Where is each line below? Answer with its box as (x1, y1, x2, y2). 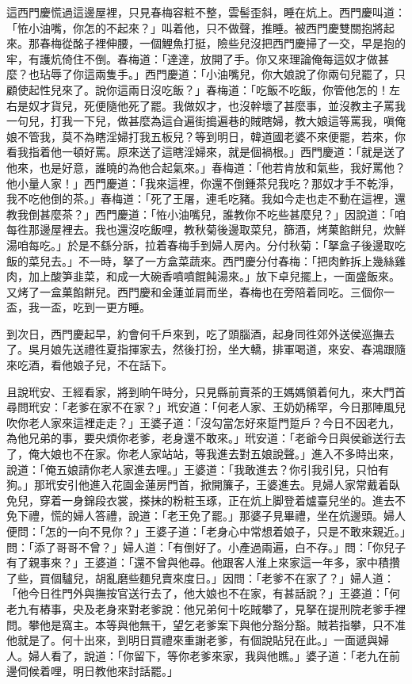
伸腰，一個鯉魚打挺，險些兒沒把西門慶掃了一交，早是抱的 (105, 35, 406, 52)
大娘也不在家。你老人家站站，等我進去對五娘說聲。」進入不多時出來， (39, 445, 400, 462)
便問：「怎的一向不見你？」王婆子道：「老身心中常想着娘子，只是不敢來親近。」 (6, 523, 406, 539)
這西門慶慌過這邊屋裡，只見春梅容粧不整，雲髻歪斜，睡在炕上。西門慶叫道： (6, 4, 406, 20)
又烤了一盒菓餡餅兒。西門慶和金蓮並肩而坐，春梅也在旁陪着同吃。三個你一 (6, 283, 395, 300)
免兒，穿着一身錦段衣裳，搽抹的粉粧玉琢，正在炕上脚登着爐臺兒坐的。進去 (6, 491, 395, 508)
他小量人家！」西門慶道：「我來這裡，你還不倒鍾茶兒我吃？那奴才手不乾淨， (6, 174, 400, 191)
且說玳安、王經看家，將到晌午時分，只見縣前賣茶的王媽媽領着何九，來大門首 (6, 383, 406, 399)
